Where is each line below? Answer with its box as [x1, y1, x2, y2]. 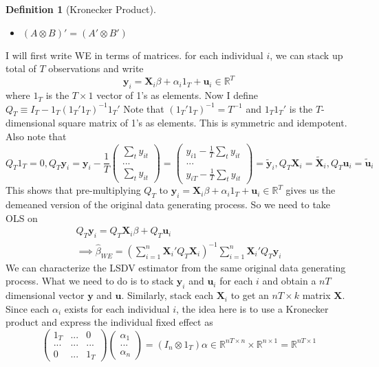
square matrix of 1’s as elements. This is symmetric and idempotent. [58, 115, 347, 130]
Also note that [6, 129, 67, 144]
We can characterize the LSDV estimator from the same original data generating [6, 260, 346, 274]
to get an [230, 288, 269, 302]
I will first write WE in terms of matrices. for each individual [6, 47, 263, 62]
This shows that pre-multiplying [6, 183, 141, 197]
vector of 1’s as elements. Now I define [96, 88, 258, 102]
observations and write [48, 61, 144, 76]
